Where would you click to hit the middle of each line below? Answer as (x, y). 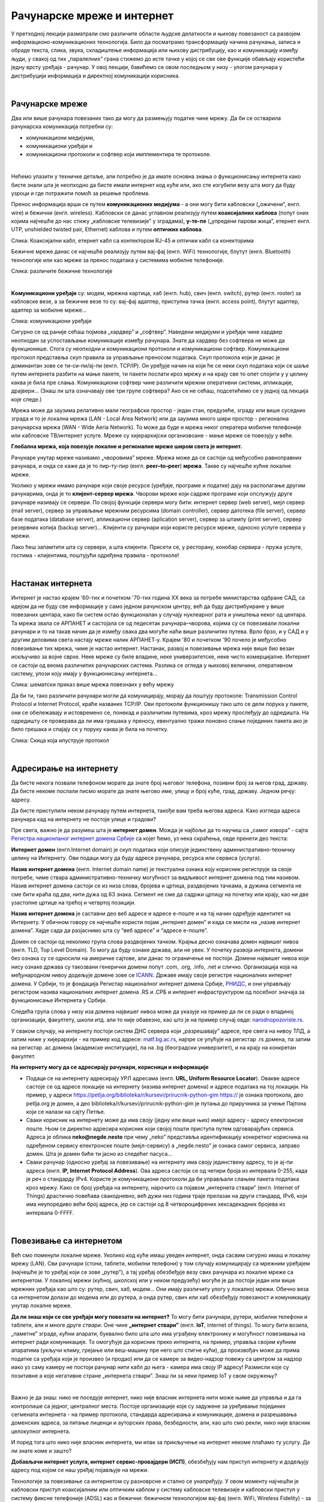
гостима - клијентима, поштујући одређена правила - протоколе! (95, 555)
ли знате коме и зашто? (41, 1450)
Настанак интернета (52, 584)
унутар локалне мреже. (41, 1306)
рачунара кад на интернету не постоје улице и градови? (83, 819)
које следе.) (26, 399)
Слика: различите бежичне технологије (62, 271)
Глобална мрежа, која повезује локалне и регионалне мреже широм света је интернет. (127, 446)
